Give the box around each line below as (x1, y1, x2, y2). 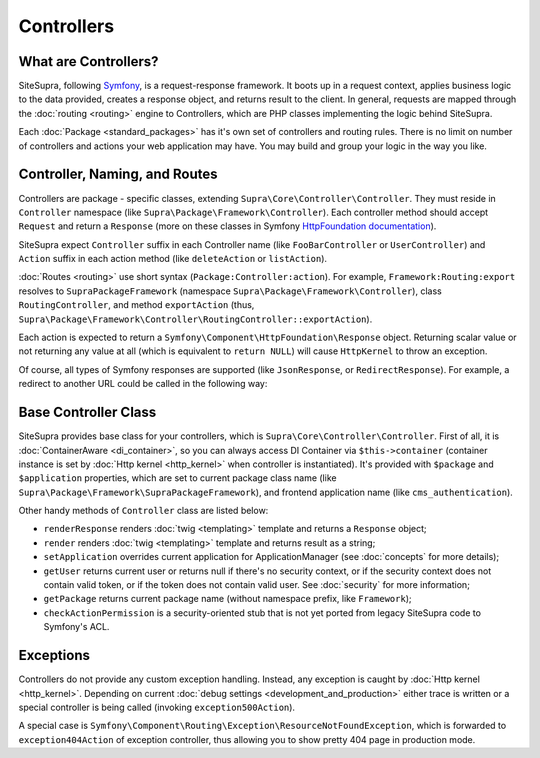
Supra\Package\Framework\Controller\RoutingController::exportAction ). (18, 313, 373, 325)
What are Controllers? (18, 53, 159, 70)
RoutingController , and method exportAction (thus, (18, 299, 255, 311)
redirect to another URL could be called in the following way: (18, 378, 268, 390)
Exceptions (18, 647, 90, 664)
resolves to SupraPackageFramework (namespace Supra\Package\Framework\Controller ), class (18, 285, 442, 297)
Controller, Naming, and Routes (18, 166, 219, 183)
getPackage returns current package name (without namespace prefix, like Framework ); (43, 593, 412, 605)
